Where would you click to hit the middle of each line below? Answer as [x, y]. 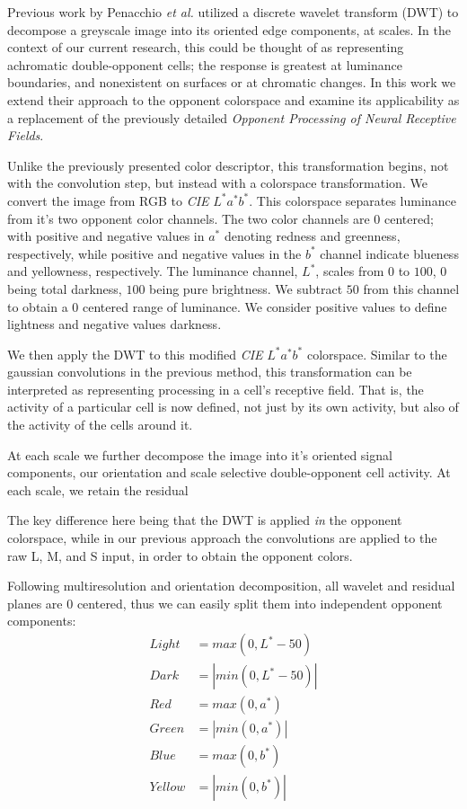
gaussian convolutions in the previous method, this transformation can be [210, 372]
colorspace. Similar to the [377, 354]
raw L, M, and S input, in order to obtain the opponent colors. [180, 555]
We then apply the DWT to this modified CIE [135, 354]
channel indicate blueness [389, 253]
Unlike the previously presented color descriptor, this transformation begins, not [228, 165]
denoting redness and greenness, [312, 236]
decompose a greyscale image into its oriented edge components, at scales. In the [229, 29]
